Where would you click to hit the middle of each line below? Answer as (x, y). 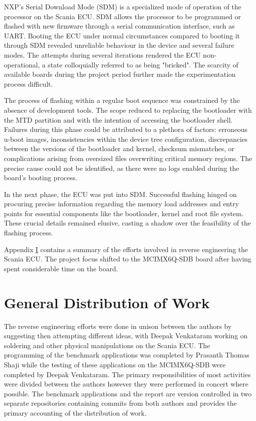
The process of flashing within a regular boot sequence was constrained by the (122, 100)
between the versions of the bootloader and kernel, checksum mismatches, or (119, 148)
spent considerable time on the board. (61, 268)
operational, (22, 64)
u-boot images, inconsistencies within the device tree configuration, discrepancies (126, 139)
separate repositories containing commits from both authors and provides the (120, 403)
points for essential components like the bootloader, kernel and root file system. (124, 213)
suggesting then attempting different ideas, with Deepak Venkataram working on (126, 336)
